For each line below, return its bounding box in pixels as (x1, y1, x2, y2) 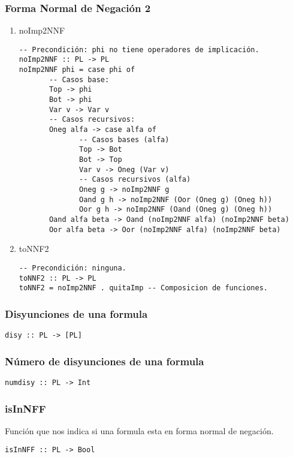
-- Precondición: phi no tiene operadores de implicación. (19, 45, 259, 54)
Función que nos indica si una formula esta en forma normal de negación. (5, 424, 274, 437)
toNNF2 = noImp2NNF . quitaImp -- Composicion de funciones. (19, 284, 268, 293)
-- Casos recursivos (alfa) (79, 175, 191, 184)
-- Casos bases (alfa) (79, 135, 170, 144)
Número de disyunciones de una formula (5, 353, 204, 368)
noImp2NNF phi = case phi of (19, 65, 135, 74)
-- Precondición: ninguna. (19, 263, 126, 272)
